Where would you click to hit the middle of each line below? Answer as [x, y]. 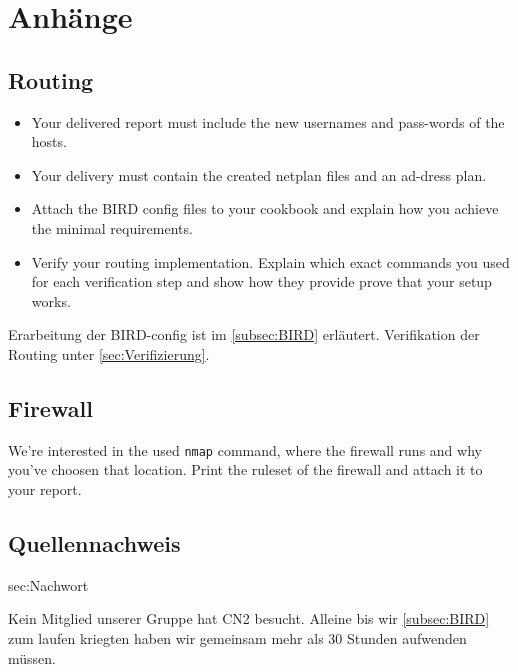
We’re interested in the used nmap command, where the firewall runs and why [245, 449]
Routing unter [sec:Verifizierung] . [109, 353]
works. [51, 300]
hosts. [49, 141]
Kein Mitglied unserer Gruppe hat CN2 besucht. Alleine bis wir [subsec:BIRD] [249, 618]
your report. [45, 488]
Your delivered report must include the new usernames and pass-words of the [268, 121]
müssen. [32, 657]
